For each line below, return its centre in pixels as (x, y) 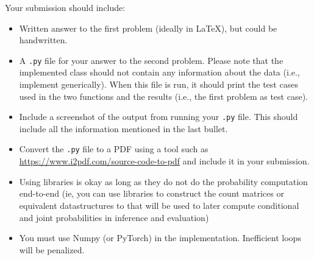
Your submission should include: (65, 7)
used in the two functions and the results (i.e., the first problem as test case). (163, 96)
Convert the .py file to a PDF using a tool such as (114, 149)
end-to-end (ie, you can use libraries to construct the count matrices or (152, 193)
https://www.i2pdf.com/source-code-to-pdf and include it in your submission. (164, 161)
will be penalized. (52, 249)
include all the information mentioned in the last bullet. (123, 128)
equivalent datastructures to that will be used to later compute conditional (159, 205)
